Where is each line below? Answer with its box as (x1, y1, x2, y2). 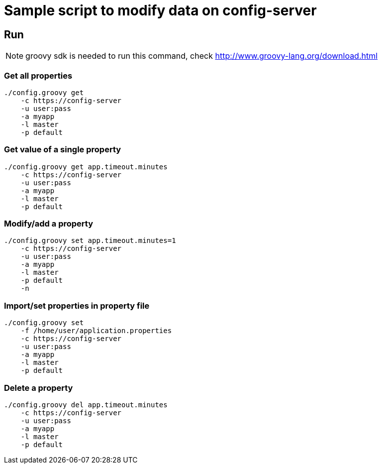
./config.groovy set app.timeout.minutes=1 (4, 236, 176, 245)
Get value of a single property (4, 144, 121, 155)
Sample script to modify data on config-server (4, 2, 317, 19)
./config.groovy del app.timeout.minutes (4, 400, 168, 409)
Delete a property (4, 382, 73, 393)
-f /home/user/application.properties (20, 327, 172, 335)
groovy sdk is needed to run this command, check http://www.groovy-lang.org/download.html (25, 51, 378, 61)
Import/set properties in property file (4, 300, 150, 311)
